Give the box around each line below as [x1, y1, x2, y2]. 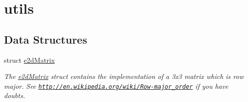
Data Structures [4, 31, 87, 47]
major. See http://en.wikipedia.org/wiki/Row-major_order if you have [4, 80, 228, 91]
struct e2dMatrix [4, 54, 55, 65]
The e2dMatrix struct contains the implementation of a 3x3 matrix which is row [4, 71, 244, 81]
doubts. [4, 90, 25, 101]
